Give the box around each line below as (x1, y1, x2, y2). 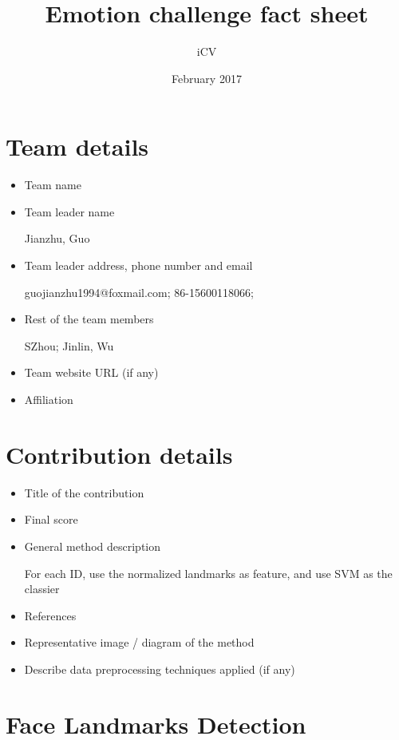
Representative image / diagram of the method (24, 634, 255, 651)
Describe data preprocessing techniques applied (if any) (24, 660, 295, 677)
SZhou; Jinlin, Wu (24, 337, 114, 354)
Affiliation (24, 391, 73, 407)
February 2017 (172, 69, 242, 86)
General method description (24, 537, 161, 554)
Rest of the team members (24, 311, 154, 327)
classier (24, 580, 60, 597)
